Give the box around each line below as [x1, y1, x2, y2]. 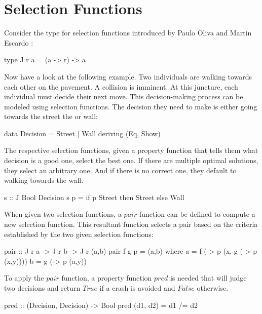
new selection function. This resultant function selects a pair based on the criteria [4, 219, 258, 229]
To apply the [4, 272, 44, 283]
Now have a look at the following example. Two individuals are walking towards [4, 71, 252, 82]
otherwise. [197, 283, 229, 293]
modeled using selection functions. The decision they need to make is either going [4, 101, 257, 111]
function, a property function [61, 272, 152, 283]
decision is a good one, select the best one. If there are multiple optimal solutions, [4, 155, 258, 166]
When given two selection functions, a [4, 209, 122, 219]
